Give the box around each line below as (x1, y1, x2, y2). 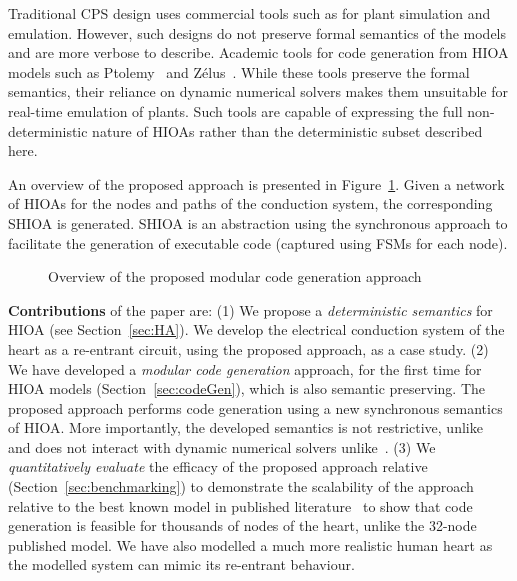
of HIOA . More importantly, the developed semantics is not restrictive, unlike (8, 417, 483, 438)
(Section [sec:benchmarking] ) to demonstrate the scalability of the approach (8, 476, 474, 497)
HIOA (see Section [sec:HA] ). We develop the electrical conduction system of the (8, 319, 505, 340)
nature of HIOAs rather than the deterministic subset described (92, 120, 483, 141)
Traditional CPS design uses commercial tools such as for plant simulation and (8, 3, 491, 23)
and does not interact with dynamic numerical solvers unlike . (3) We (8, 436, 436, 457)
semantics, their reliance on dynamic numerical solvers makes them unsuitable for (8, 81, 508, 102)
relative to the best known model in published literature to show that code (8, 495, 473, 516)
